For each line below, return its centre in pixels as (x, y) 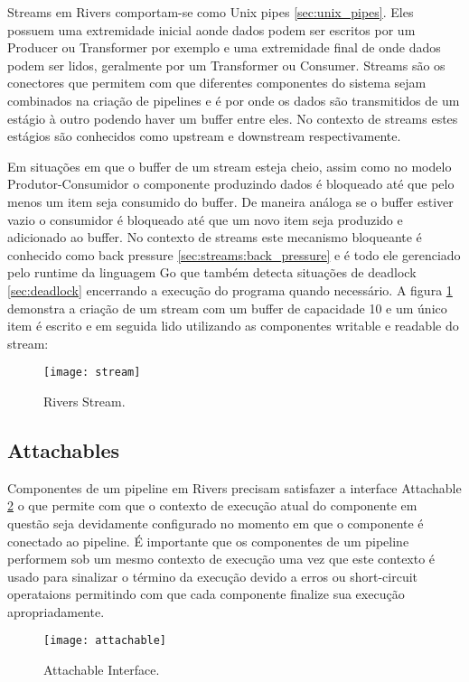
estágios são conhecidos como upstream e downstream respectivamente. (204, 136)
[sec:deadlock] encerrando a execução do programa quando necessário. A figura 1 (230, 290)
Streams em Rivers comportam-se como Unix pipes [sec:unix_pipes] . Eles (211, 12)
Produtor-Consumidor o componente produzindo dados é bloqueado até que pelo (231, 184)
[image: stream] (92, 373)
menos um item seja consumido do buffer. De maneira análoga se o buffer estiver (230, 201)
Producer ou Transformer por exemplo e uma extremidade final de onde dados (224, 47)
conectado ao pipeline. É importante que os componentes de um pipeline (208, 541)
